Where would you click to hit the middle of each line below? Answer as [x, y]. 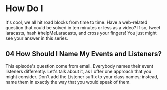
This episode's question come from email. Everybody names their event [79, 66]
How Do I [24, 9]
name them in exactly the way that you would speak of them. [68, 82]
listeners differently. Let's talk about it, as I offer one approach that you [78, 71]
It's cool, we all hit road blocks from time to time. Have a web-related [76, 22]
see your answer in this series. [37, 38]
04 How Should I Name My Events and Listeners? [83, 54]
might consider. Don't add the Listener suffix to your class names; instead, [82, 77]
